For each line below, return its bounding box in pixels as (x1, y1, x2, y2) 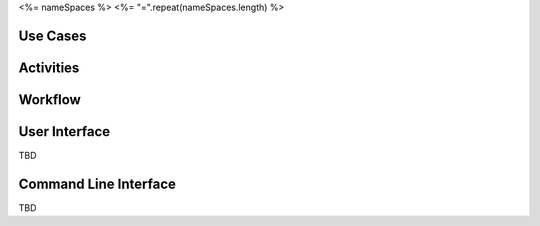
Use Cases (18, 27, 87, 44)
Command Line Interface (18, 175, 177, 192)
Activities (18, 59, 80, 76)
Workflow (18, 91, 82, 108)
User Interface (18, 123, 111, 140)
